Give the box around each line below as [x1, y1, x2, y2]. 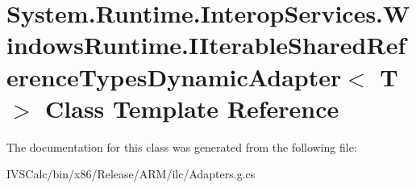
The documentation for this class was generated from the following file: [6, 138, 357, 155]
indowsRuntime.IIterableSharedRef [6, 28, 406, 61]
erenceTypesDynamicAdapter [6, 60, 342, 93]
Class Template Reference [45, 91, 339, 124]
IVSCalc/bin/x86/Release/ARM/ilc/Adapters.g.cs [6, 165, 256, 182]
